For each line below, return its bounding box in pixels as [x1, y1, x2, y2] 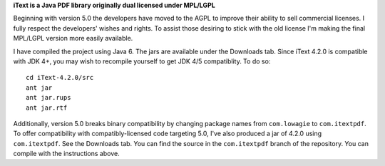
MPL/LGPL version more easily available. [13, 34, 133, 43]
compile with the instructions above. [13, 150, 120, 158]
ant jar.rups [26, 93, 71, 102]
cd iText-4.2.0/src [26, 73, 94, 82]
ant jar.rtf [26, 103, 68, 112]
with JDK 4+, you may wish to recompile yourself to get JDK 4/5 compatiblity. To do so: [13, 57, 271, 66]
